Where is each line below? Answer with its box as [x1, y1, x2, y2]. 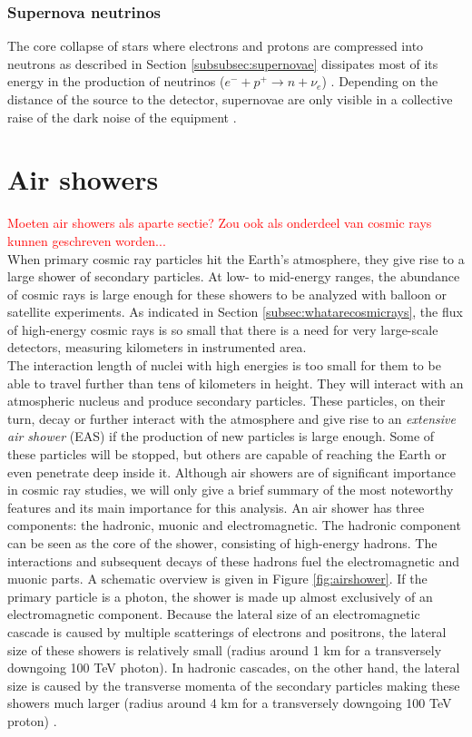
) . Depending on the [321, 72, 438, 91]
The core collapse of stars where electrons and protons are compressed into [7, 36, 424, 55]
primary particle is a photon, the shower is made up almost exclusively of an [7, 586, 433, 605]
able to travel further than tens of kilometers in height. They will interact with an [7, 373, 464, 392]
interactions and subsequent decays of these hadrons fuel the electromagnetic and [7, 551, 459, 570]
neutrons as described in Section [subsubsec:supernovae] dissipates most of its [7, 54, 438, 73]
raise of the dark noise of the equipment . [7, 107, 237, 126]
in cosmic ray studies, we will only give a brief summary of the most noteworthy [7, 480, 454, 499]
